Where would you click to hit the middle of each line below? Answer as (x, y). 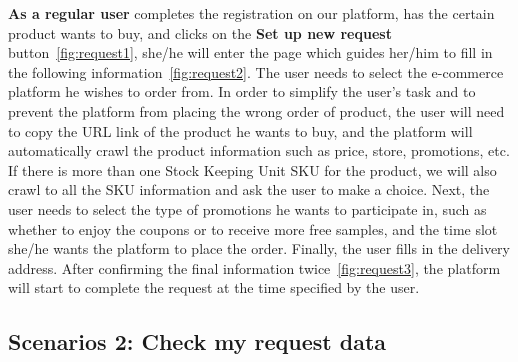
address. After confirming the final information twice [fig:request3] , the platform (254, 267)
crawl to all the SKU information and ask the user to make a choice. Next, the (249, 189)
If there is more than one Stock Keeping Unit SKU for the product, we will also (252, 169)
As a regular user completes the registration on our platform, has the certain (251, 13)
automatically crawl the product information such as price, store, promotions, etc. (259, 150)
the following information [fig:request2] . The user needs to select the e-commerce (256, 71)
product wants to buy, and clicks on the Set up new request (200, 32)
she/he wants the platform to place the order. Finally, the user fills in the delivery (259, 248)
